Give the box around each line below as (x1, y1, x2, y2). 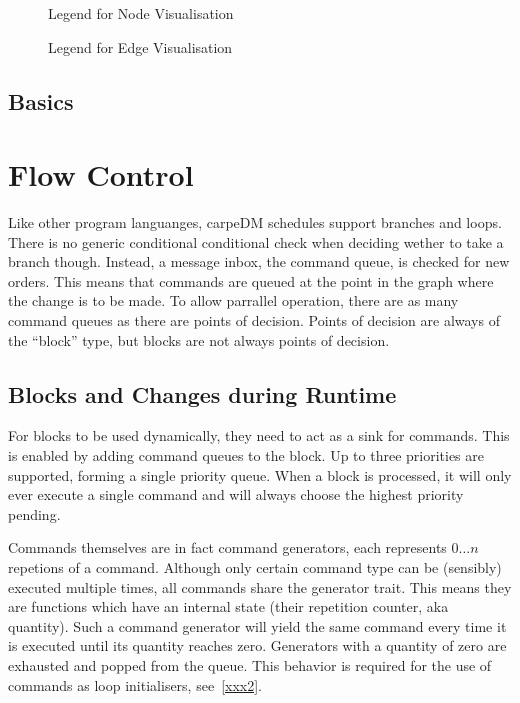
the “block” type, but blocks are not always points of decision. (8, 329, 390, 350)
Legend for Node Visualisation (48, 3, 234, 23)
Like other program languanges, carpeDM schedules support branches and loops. (8, 212, 502, 233)
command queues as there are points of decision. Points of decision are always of (8, 310, 500, 331)
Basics (8, 85, 74, 116)
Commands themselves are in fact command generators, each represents (8, 537, 447, 558)
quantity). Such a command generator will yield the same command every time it (8, 615, 507, 636)
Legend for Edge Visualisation (48, 36, 233, 57)
